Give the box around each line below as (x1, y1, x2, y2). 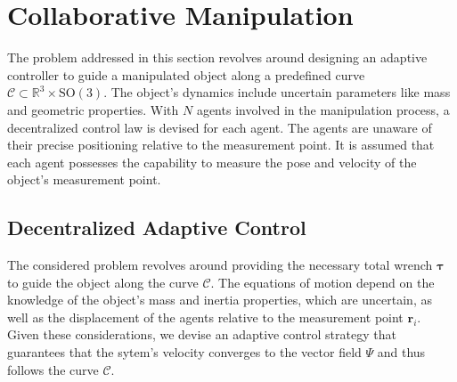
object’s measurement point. (7, 170, 161, 189)
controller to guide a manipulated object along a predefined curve (7, 65, 365, 84)
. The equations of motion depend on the (210, 272, 435, 291)
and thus (377, 343, 426, 362)
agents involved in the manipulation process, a (196, 100, 450, 118)
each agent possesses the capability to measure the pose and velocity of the (7, 152, 417, 171)
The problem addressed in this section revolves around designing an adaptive (7, 48, 428, 67)
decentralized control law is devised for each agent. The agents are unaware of (7, 118, 432, 136)
